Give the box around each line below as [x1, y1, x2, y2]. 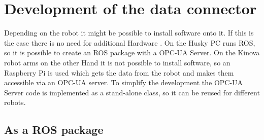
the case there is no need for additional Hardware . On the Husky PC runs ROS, [4, 37, 255, 48]
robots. [4, 97, 26, 108]
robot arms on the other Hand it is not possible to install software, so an [4, 57, 230, 67]
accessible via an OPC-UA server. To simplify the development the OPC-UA [4, 77, 243, 88]
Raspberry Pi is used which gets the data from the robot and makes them [4, 67, 234, 78]
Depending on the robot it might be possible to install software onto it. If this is [4, 27, 254, 38]
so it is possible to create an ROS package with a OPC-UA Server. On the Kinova [4, 47, 260, 58]
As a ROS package [4, 122, 104, 137]
